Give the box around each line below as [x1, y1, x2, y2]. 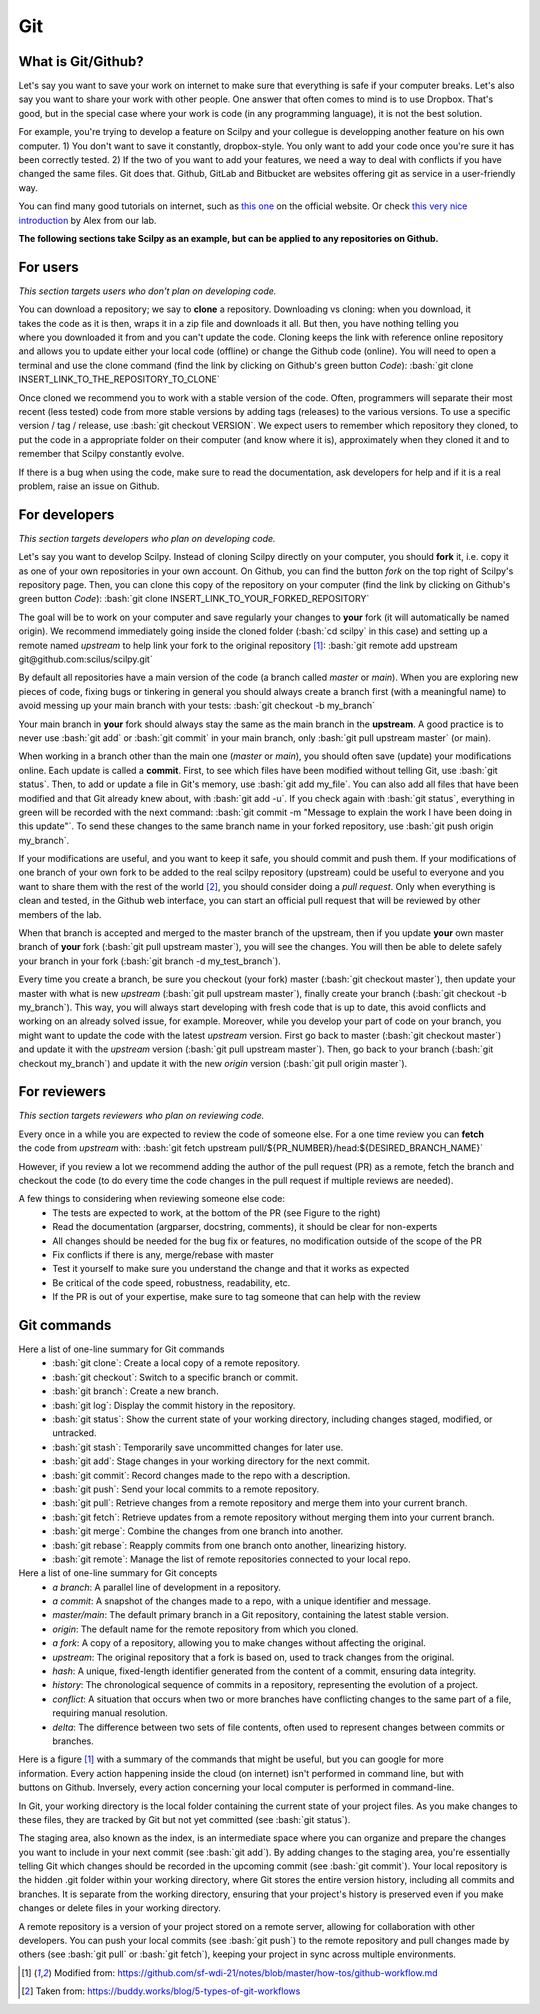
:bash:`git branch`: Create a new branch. [52, 1385, 219, 1397]
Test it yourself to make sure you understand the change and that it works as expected [52, 1263, 410, 1275]
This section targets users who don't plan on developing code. [18, 285, 277, 297]
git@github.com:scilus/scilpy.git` [18, 653, 154, 665]
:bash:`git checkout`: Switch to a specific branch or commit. [52, 1371, 299, 1383]
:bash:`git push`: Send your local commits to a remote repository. [52, 1483, 320, 1495]
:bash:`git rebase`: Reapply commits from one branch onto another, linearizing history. [52, 1539, 407, 1551]
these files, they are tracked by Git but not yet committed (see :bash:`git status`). [18, 1813, 351, 1825]
